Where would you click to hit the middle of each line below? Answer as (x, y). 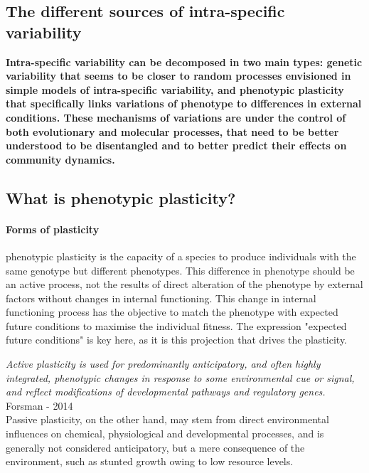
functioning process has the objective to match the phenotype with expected (172, 312)
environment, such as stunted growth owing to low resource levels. (150, 461)
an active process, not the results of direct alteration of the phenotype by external (184, 284)
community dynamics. (60, 159)
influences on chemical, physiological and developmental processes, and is (165, 434)
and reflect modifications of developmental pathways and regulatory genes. (166, 392)
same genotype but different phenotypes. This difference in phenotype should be (180, 270)
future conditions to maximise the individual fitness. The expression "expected (176, 325)
